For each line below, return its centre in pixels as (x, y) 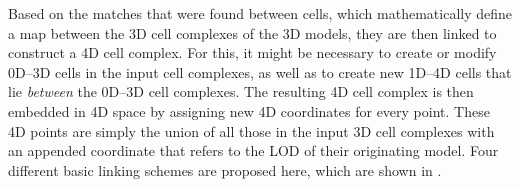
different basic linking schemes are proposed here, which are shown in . (225, 169)
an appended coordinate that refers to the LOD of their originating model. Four (253, 150)
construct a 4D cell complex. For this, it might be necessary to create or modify (252, 52)
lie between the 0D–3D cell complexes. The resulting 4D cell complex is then (241, 91)
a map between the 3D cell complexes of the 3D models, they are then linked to (252, 32)
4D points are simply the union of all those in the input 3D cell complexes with (251, 130)
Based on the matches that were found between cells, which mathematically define (260, 13)
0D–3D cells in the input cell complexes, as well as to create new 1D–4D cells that (260, 71)
